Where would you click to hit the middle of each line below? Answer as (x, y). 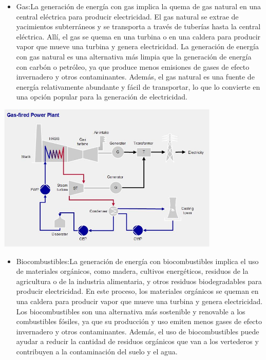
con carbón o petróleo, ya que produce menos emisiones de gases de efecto (133, 66)
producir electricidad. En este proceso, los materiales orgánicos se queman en (137, 291)
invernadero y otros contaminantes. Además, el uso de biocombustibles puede (138, 331)
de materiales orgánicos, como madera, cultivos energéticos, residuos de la (132, 271)
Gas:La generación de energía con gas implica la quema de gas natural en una (139, 6)
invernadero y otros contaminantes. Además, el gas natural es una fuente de (135, 77)
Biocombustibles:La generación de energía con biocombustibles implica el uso (137, 261)
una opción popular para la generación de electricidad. (102, 97)
